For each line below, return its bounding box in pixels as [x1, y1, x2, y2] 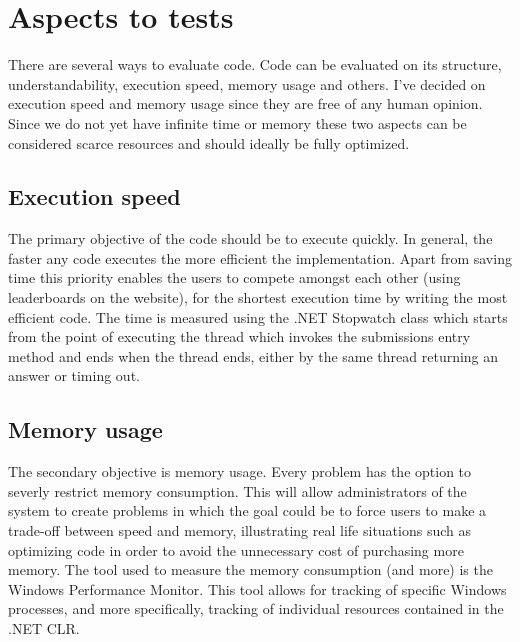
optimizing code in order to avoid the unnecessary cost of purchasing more [8, 539, 464, 560]
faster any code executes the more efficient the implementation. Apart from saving [8, 247, 512, 268]
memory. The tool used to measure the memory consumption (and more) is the [8, 559, 493, 580]
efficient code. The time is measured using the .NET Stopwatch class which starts [8, 306, 508, 327]
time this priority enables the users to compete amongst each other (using [8, 267, 461, 288]
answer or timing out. [8, 365, 140, 386]
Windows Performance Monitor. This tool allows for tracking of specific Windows [8, 578, 507, 599]
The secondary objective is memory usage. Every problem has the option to [8, 461, 472, 482]
